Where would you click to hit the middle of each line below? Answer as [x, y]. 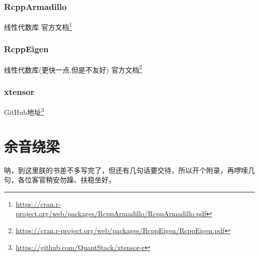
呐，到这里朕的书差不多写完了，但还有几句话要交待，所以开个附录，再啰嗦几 [129, 170]
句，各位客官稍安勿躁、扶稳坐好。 [60, 180]
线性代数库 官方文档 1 [38, 26]
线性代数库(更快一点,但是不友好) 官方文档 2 [73, 69]
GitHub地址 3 [24, 111]
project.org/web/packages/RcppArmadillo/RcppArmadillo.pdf [111, 213]
